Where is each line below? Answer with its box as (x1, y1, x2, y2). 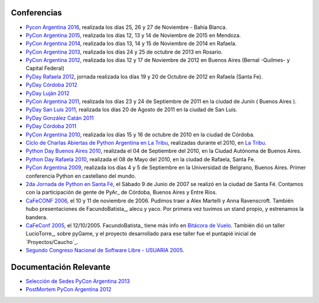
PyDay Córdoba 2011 (25, 123, 77, 130)
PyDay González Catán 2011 (25, 114, 94, 121)
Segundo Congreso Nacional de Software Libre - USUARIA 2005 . (25, 247, 184, 254)
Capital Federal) (25, 65, 65, 72)
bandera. (25, 213, 48, 221)
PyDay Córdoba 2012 (25, 82, 78, 89)
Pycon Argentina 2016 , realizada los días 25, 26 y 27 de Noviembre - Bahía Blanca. (25, 24, 227, 31)
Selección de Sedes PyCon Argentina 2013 (25, 278, 130, 285)
